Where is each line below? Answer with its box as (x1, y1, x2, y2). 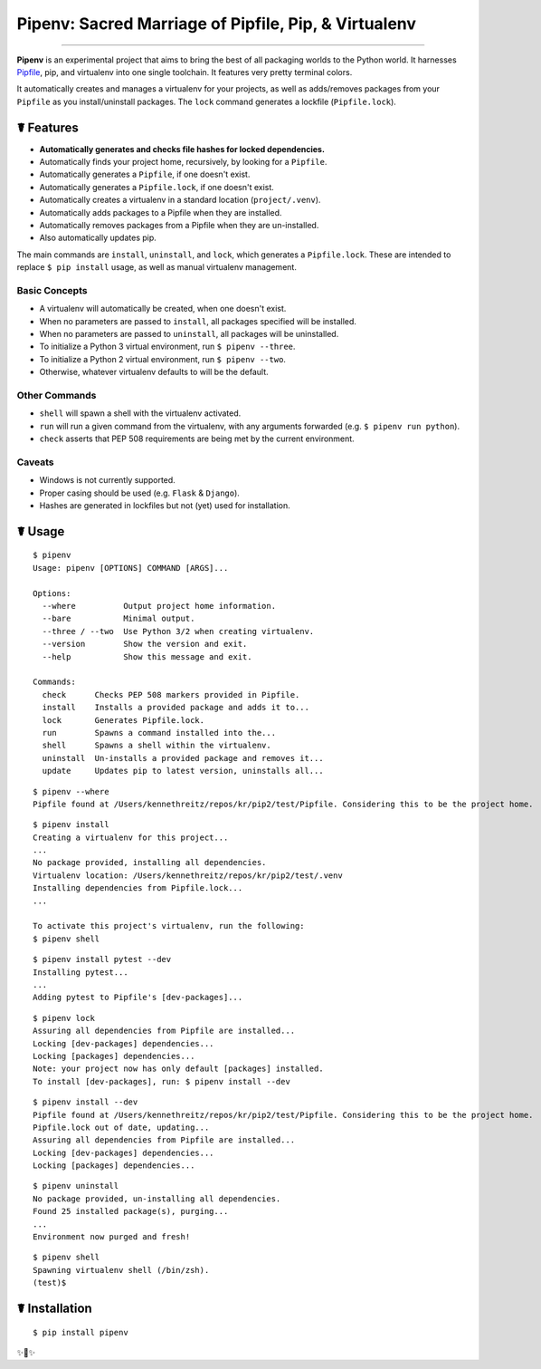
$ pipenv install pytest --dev (33, 954, 172, 965)
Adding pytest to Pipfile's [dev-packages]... (33, 992, 243, 1003)
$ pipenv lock (33, 1013, 95, 1023)
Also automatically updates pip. (39, 232, 157, 244)
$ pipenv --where (33, 786, 109, 796)
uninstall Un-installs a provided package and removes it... (42, 753, 325, 763)
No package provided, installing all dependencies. (33, 857, 267, 868)
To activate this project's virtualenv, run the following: (33, 921, 305, 931)
